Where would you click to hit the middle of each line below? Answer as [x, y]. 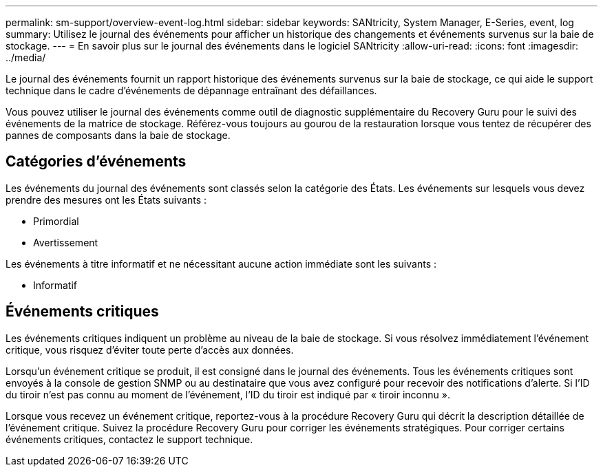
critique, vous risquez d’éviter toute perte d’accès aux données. [150, 350]
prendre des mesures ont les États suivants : [106, 200]
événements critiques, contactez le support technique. [129, 439]
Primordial [56, 221]
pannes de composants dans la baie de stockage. [118, 135]
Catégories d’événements [96, 162]
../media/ [26, 57]
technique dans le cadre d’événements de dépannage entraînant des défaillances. [191, 90]
